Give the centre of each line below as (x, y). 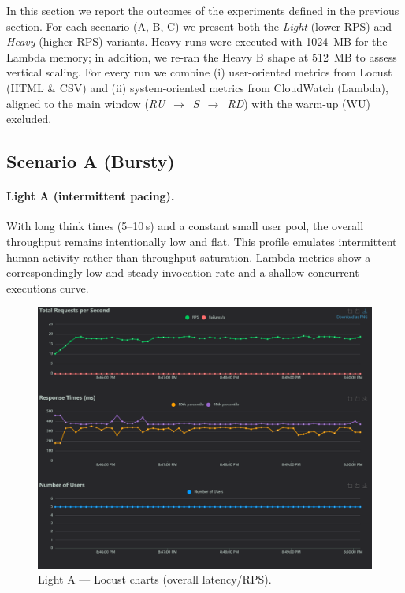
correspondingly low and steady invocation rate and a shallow (155, 272)
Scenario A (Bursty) (91, 161)
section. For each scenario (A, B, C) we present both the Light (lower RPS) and (199, 26)
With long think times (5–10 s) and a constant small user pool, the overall (185, 226)
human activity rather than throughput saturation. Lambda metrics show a (189, 257)
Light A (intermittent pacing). (91, 196)
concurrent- (335, 272)
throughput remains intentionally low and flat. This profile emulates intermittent (202, 241)
